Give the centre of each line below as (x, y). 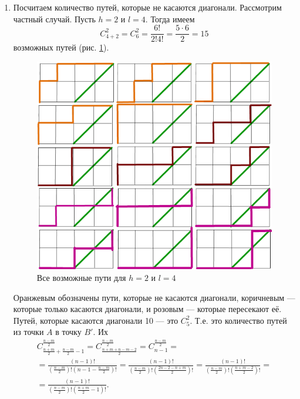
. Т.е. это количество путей (238, 320)
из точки (28, 332)
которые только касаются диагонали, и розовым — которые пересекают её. (147, 309)
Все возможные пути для (81, 278)
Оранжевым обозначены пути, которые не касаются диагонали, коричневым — (154, 297)
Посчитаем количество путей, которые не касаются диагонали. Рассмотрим (147, 7)
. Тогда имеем (170, 19)
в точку (68, 332)
